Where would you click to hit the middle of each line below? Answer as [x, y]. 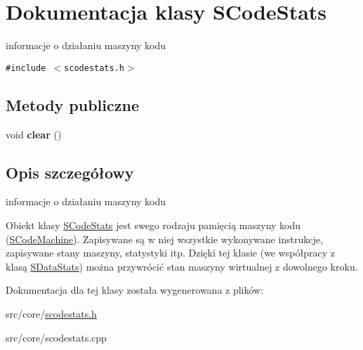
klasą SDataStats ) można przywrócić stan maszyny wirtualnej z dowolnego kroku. [182, 266]
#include [26, 68]
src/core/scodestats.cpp [56, 337]
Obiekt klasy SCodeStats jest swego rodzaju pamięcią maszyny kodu [153, 225]
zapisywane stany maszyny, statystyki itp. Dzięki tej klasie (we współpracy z [170, 253]
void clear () [34, 134]
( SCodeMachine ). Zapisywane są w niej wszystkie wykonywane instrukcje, [164, 239]
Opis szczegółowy [70, 172]
